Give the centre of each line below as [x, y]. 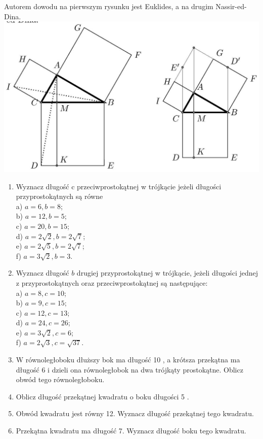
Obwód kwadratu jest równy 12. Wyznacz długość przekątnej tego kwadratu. [135, 413]
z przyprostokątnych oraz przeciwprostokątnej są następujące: [112, 282]
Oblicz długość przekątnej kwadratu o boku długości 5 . [102, 396]
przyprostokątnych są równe [59, 196]
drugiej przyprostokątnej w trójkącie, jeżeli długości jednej [167, 273]
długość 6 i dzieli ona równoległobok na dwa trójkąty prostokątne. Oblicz [129, 369]
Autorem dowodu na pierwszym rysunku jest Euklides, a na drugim [109, 6]
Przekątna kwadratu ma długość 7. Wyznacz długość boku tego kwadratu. [131, 431]
